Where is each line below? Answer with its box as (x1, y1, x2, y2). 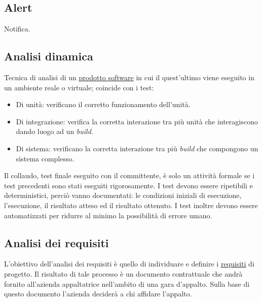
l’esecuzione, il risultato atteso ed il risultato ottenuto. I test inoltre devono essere (4, 199, 258, 210)
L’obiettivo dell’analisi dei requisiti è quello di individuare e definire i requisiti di (4, 258, 254, 269)
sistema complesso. (16, 153, 74, 163)
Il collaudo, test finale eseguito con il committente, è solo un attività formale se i (4, 170, 255, 181)
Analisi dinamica (4, 48, 93, 64)
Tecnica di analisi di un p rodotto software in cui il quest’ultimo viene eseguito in (4, 72, 254, 82)
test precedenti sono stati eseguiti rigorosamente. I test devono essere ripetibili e (4, 180, 253, 190)
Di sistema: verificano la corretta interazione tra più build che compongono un (16, 143, 258, 153)
